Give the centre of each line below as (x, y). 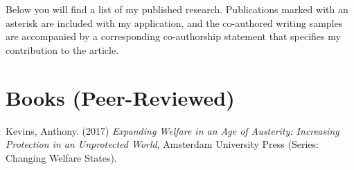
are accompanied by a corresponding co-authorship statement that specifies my (173, 36)
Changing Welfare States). (61, 157)
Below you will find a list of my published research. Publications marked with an (177, 9)
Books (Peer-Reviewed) (120, 97)
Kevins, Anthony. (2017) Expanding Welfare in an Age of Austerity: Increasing (172, 130)
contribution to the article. (62, 49)
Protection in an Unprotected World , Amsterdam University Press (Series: (162, 144)
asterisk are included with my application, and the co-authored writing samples (174, 22)
